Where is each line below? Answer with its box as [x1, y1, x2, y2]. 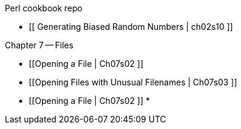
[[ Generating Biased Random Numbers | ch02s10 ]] [29, 21, 233, 32]
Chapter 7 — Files [5, 40, 74, 50]
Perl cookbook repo [5, 3, 83, 13]
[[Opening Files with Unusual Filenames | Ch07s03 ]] [29, 77, 237, 87]
